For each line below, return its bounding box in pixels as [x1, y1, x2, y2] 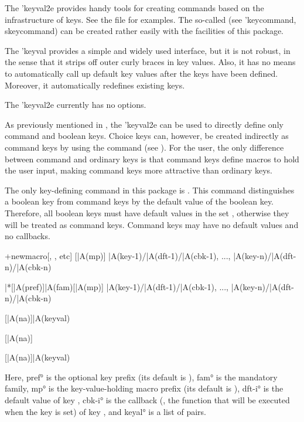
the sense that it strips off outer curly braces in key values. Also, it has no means [5, 56, 296, 68]
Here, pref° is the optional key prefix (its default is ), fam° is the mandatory [5, 370, 278, 383]
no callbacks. [5, 230, 50, 242]
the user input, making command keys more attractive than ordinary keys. [5, 164, 272, 176]
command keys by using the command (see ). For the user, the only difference [5, 141, 284, 153]
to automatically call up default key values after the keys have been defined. [5, 67, 278, 79]
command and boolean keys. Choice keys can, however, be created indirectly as [5, 130, 289, 142]
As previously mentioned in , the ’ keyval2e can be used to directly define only [5, 118, 283, 130]
